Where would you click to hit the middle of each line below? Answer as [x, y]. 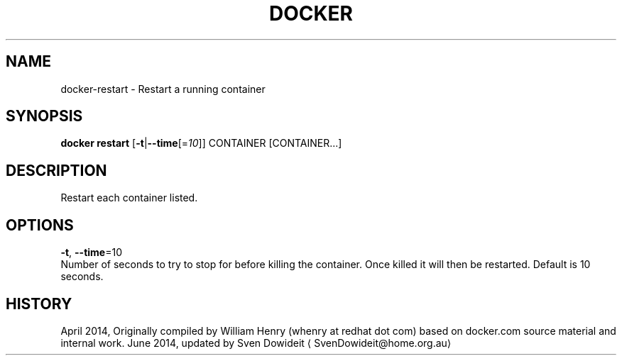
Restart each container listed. [129, 198]
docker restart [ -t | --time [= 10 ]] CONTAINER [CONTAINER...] [201, 143]
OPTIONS [40, 225]
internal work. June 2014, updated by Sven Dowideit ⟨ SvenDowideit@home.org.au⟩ [256, 343]
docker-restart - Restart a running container [163, 89]
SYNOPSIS [44, 116]
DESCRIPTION [56, 170]
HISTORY [39, 304]
